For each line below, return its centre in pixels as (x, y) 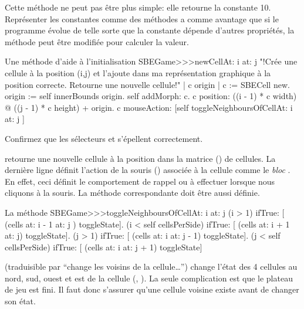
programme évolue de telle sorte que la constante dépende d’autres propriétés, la (150, 30)
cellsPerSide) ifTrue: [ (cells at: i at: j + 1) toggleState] (104, 247)
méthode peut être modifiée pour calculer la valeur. (97, 41)
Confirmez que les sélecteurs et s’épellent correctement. (104, 138)
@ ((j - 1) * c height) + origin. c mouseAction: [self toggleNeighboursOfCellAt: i (149, 107)
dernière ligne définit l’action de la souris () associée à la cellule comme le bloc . (148, 170)
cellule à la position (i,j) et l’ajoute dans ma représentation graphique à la (138, 72)
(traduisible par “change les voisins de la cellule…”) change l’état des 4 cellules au (151, 266)
